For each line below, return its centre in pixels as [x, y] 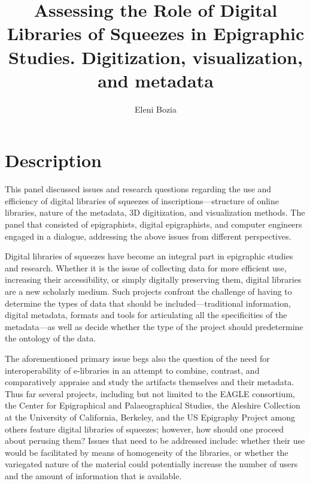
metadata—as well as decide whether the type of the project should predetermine [154, 326]
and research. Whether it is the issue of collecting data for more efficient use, [146, 267]
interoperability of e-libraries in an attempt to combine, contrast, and [132, 370]
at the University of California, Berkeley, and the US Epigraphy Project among [150, 417]
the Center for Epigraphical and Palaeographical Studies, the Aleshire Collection [153, 405]
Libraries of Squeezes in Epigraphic [156, 33]
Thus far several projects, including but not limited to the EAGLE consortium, [150, 393]
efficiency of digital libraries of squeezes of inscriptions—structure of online [142, 200]
